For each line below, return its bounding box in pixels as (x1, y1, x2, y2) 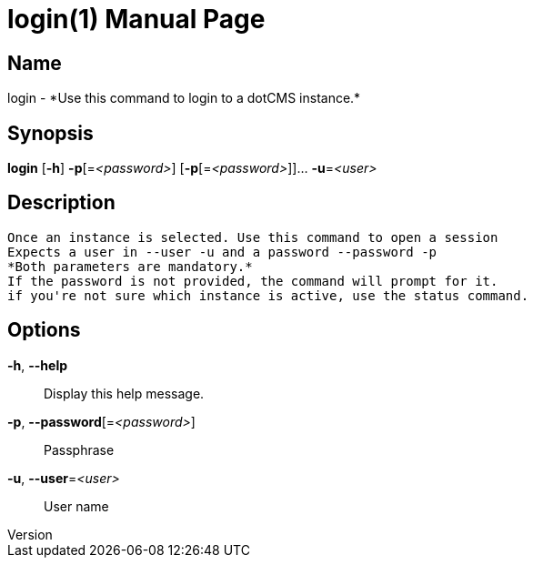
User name (44, 498, 109, 514)
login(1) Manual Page (7, 4, 266, 35)
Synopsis (7, 121, 94, 145)
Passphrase (44, 441, 115, 458)
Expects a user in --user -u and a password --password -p (7, 244, 437, 259)
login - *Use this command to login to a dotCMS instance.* (7, 90, 361, 106)
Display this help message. (44, 385, 205, 401)
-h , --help (7, 357, 68, 373)
